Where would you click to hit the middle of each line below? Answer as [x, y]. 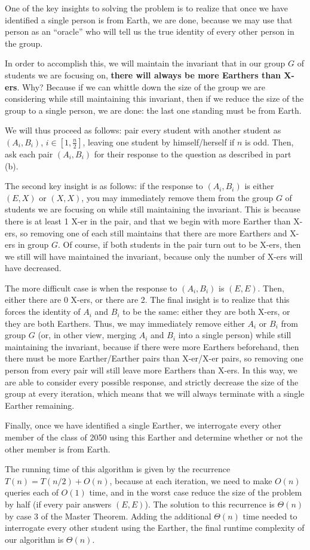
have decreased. [33, 268]
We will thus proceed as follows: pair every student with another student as [143, 130]
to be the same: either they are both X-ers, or [206, 312]
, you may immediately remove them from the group [177, 197]
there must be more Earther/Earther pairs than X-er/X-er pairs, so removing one [154, 358]
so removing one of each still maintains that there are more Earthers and [154, 233]
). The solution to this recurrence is [210, 504]
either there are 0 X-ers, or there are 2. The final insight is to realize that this [147, 300]
